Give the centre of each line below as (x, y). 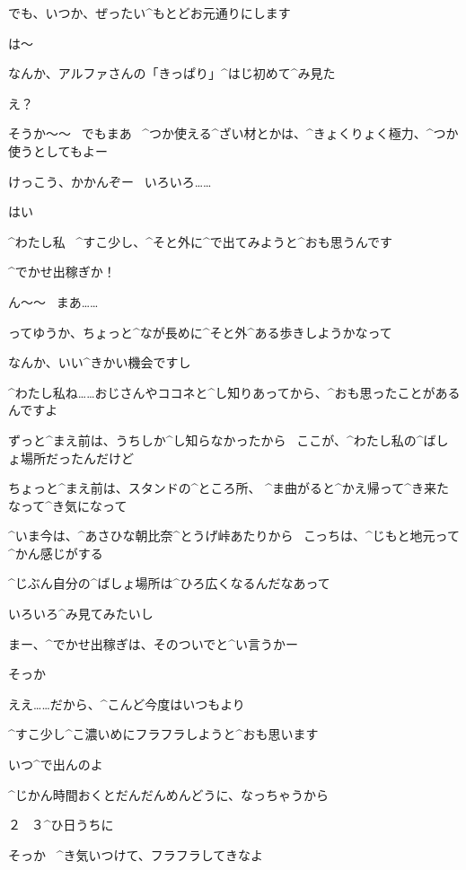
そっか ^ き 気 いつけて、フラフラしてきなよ (136, 854)
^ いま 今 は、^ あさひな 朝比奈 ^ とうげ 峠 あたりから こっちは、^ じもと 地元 (222, 536)
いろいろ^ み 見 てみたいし (81, 614)
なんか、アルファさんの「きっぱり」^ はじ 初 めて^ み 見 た (172, 73)
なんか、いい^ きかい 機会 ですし (100, 362)
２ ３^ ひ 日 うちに (61, 825)
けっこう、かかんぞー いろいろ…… (110, 181)
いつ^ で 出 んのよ (56, 765)
